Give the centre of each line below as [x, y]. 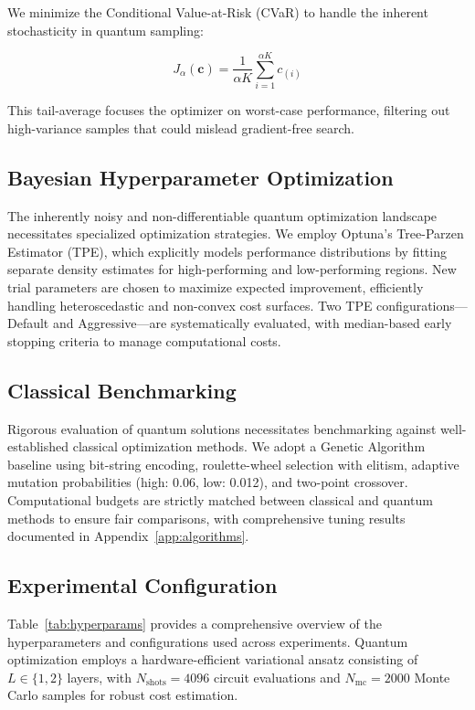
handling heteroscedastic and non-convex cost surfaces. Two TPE [190, 305]
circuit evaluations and [277, 677]
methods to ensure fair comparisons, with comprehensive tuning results [206, 518]
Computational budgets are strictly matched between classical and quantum [220, 500]
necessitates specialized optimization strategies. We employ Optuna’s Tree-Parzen [236, 233]
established [38, 446]
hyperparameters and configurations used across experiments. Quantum [208, 641]
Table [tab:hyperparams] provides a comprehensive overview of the [195, 624]
